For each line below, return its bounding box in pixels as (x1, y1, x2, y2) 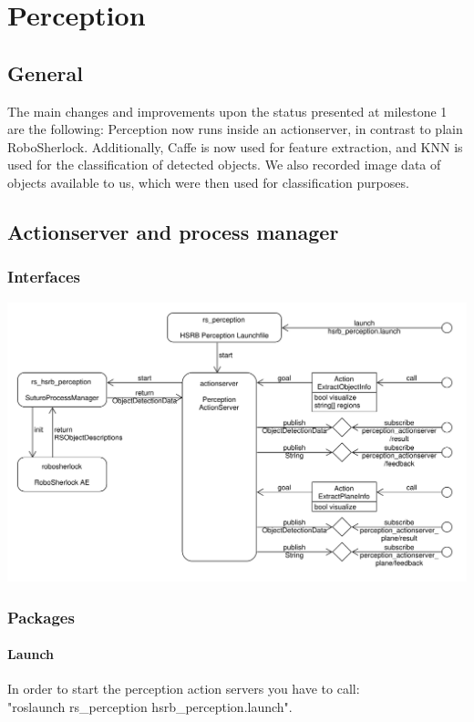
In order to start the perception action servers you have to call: (7, 679, 360, 698)
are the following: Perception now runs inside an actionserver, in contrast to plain (7, 119, 463, 139)
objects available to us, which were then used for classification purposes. (7, 172, 409, 191)
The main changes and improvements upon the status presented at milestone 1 (7, 101, 448, 120)
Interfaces (7, 265, 81, 288)
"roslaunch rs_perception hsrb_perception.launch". (7, 697, 293, 716)
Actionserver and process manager (7, 217, 339, 245)
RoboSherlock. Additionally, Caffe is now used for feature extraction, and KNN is (7, 137, 463, 156)
